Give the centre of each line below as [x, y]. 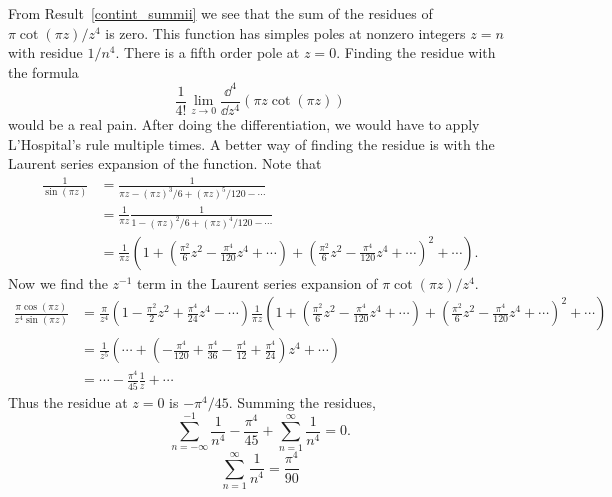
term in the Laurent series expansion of [257, 282]
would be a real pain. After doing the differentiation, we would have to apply [244, 123]
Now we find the [58, 282]
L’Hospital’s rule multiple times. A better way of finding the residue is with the [251, 143]
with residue [45, 52]
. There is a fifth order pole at [207, 52]
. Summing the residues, [302, 401]
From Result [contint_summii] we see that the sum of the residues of [220, 13]
